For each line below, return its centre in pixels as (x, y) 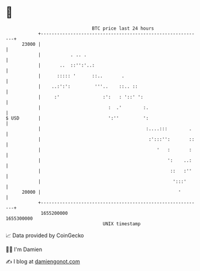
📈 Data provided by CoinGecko (45, 235)
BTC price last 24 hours (123, 28)
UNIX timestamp (122, 224)
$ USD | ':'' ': (77, 118)
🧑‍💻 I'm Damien (24, 249)
